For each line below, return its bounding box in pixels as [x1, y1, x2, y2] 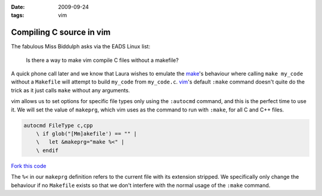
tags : [11, 12, 24, 19]
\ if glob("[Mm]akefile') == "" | [36, 130, 137, 137]
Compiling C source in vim [11, 27, 111, 38]
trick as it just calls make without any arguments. [11, 86, 131, 94]
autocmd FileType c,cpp [23, 122, 94, 129]
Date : [11, 4, 25, 10]
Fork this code [11, 162, 47, 169]
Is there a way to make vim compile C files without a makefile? [26, 57, 179, 64]
